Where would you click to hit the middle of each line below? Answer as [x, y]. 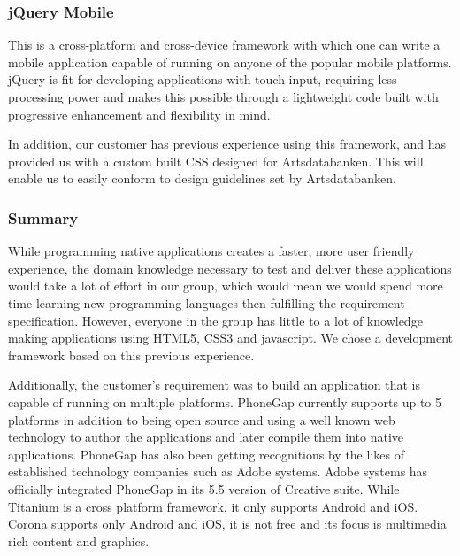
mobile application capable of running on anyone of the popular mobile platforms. [230, 62]
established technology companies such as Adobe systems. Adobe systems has [218, 471]
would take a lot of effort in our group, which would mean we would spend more [226, 286]
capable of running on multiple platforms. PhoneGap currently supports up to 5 [225, 402]
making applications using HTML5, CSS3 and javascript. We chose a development [230, 338]
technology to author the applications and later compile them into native [206, 437]
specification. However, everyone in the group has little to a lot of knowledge [215, 320]
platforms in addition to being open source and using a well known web [202, 419]
